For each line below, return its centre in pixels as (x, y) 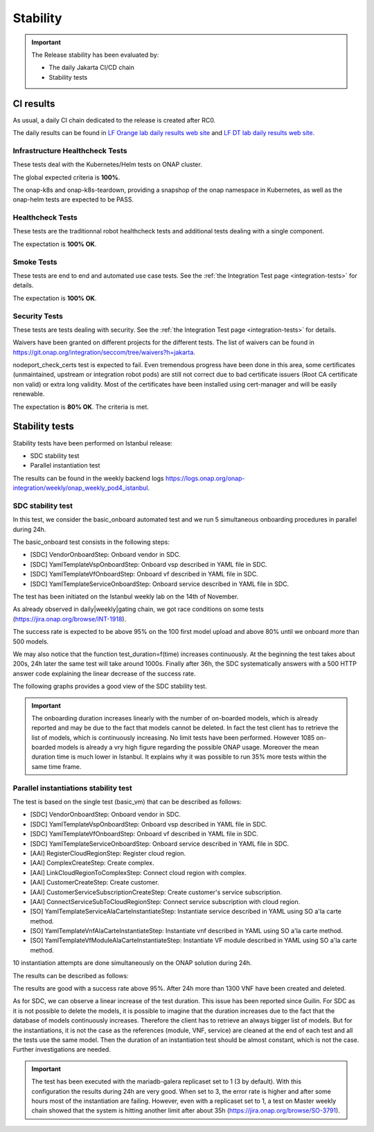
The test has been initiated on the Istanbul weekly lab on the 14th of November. (126, 596)
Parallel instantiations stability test (73, 788)
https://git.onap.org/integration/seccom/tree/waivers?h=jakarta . (104, 352)
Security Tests (38, 316)
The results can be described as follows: (71, 975)
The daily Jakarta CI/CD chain (91, 68)
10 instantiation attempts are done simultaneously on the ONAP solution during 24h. (132, 963)
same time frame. (56, 766)
